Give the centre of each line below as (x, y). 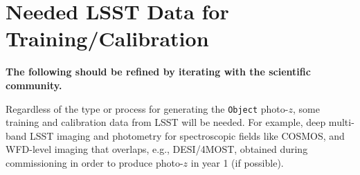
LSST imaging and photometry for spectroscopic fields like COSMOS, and (187, 135)
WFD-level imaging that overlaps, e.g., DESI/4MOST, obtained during (157, 149)
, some (306, 108)
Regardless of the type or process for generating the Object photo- (147, 108)
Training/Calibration (107, 38)
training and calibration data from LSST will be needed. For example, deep (166, 122)
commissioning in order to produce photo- (94, 162)
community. (34, 85)
